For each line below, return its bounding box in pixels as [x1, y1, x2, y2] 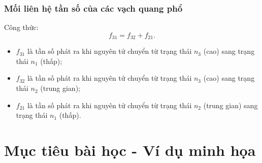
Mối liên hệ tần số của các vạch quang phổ [4, 2, 183, 14]
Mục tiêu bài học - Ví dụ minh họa [4, 140, 256, 160]
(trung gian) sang [203, 100, 258, 110]
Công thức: [4, 22, 39, 32]
